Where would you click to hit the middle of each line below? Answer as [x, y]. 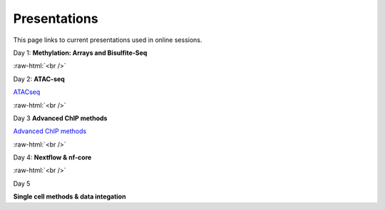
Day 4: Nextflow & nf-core [52, 157]
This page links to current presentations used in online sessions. [108, 40]
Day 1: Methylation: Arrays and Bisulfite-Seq [80, 53]
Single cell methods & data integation [70, 196]
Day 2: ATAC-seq [39, 79]
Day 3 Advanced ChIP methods [60, 118]
